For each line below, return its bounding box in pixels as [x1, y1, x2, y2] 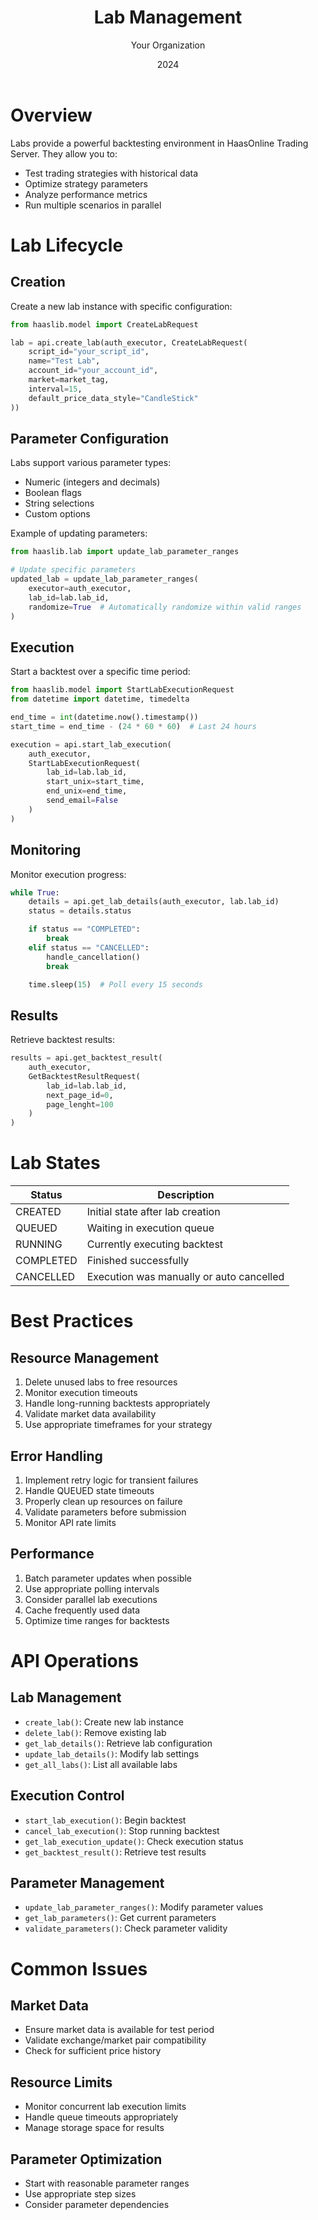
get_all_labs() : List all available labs [24, 1758, 178, 1770]
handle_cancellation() [46, 952, 141, 962]
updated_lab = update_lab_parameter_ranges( [10, 574, 199, 585]
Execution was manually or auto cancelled [86, 1270, 285, 1284]
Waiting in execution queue [86, 1221, 215, 1235]
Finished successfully [86, 1254, 190, 1268]
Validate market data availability [24, 1408, 157, 1420]
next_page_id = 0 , [46, 1090, 114, 1100]
